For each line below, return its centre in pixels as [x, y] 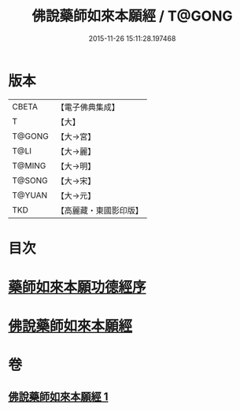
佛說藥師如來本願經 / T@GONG [132, 16]
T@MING [29, 165]
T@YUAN [30, 195]
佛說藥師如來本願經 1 [58, 396]
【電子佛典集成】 [88, 107]
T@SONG [30, 180]
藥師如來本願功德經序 [78, 287]
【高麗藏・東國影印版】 [100, 210]
